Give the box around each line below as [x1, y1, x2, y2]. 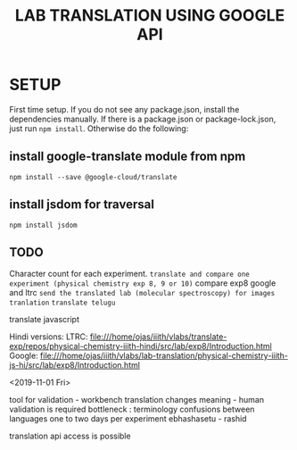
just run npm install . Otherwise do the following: [9, 122, 189, 134]
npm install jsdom [9, 221, 78, 229]
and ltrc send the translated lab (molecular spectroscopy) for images [9, 287, 276, 298]
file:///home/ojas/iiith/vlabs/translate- [89, 331, 227, 342]
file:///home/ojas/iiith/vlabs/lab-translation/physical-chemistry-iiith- [39, 350, 288, 362]
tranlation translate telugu [9, 298, 116, 308]
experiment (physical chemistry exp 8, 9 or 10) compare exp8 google [9, 278, 276, 288]
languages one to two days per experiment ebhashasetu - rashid [9, 413, 247, 424]
